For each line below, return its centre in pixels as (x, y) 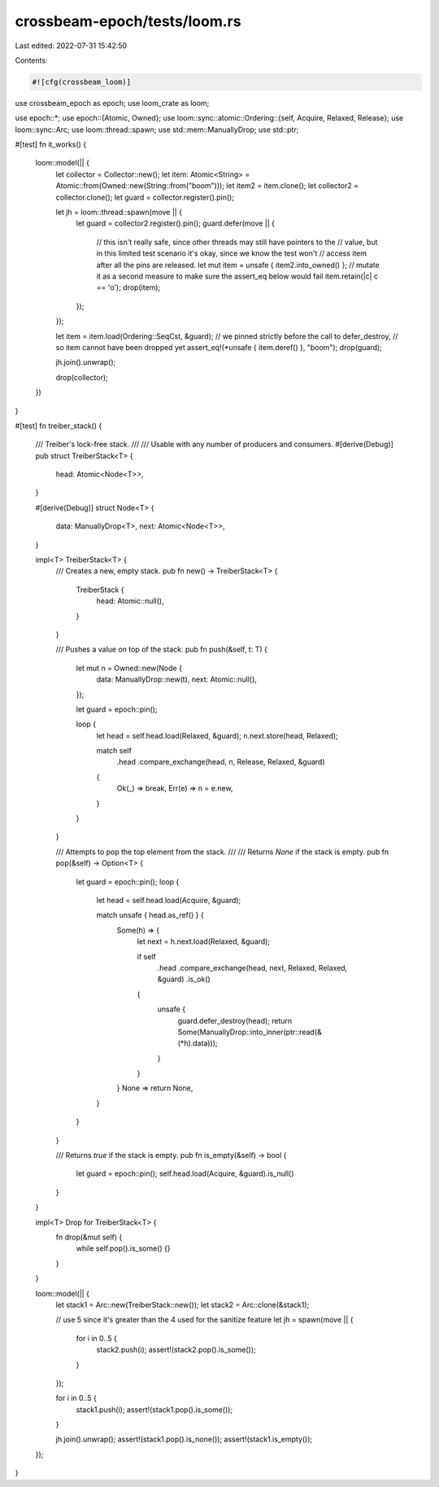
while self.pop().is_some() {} (123, 1248)
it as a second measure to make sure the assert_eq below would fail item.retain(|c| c (237, 276)
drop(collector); (82, 377)
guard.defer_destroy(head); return (235, 1020)
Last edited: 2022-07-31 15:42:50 (71, 46)
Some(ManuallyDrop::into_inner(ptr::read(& (250, 1032)
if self (146, 956)
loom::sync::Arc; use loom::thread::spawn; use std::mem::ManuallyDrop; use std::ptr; (157, 129)
